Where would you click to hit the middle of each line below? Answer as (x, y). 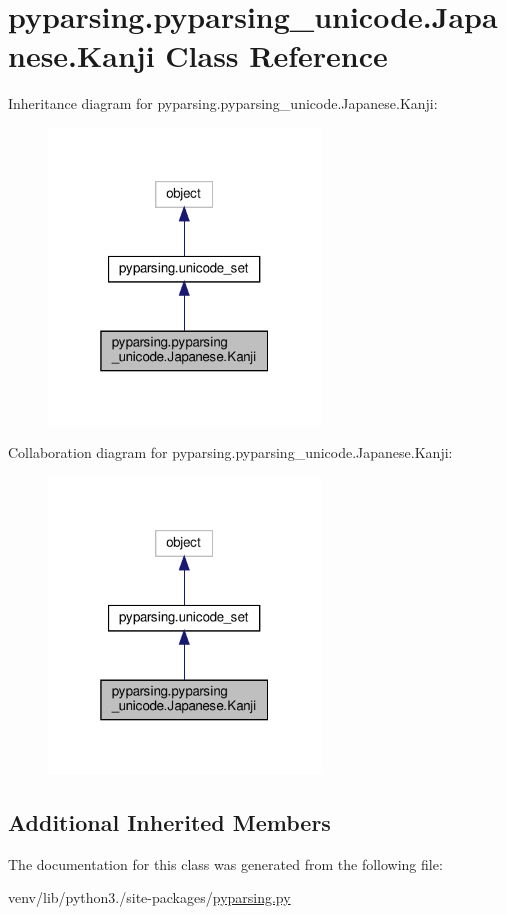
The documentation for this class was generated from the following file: (225, 863)
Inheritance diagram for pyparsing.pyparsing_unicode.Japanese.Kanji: (223, 103)
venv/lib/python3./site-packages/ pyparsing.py (149, 897)
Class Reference (276, 55)
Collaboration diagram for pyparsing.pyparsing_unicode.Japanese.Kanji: (230, 452)
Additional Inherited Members (169, 821)
